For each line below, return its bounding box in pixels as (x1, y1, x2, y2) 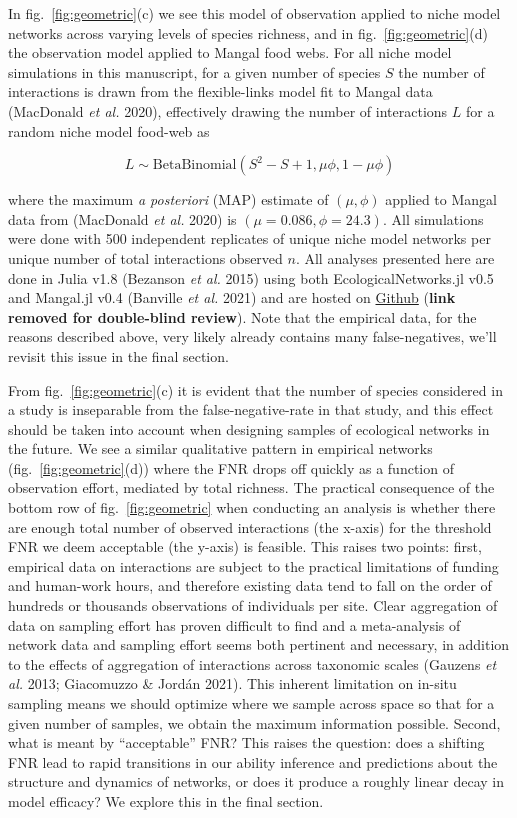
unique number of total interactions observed (8, 247, 283, 268)
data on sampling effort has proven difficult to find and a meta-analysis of (8, 614, 461, 635)
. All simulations (382, 208, 484, 229)
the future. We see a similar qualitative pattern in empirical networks (8, 438, 433, 459)
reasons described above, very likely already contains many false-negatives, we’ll (8, 326, 497, 347)
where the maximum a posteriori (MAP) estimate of (8, 189, 329, 210)
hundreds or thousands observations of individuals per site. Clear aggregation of (8, 595, 498, 616)
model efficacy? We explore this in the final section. (8, 790, 324, 811)
